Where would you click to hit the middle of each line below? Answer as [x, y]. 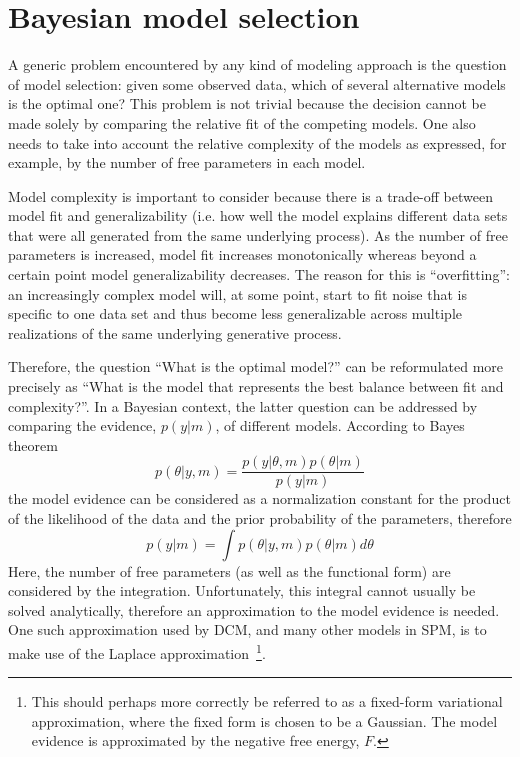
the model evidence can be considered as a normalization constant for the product [259, 498]
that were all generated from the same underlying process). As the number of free [258, 234]
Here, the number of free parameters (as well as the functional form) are [229, 570]
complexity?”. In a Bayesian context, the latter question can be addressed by [243, 405]
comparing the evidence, [82, 425]
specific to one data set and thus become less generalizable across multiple [235, 313]
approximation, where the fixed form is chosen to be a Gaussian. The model [264, 720]
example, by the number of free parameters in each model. [187, 162]
